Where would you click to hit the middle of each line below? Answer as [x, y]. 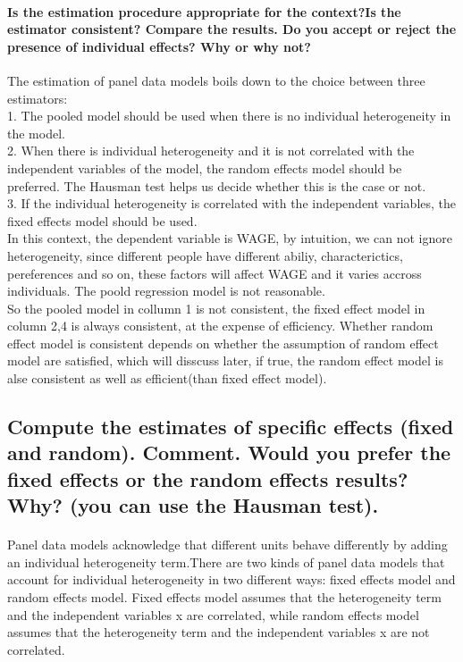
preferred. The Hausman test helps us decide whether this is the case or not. [217, 185]
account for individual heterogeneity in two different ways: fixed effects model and [231, 579]
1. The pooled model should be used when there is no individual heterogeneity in [229, 116]
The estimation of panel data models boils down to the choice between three [216, 80]
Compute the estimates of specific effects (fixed [231, 427]
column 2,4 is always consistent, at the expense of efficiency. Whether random [220, 326]
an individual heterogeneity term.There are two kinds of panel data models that [226, 561]
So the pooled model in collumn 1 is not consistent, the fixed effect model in [216, 308]
